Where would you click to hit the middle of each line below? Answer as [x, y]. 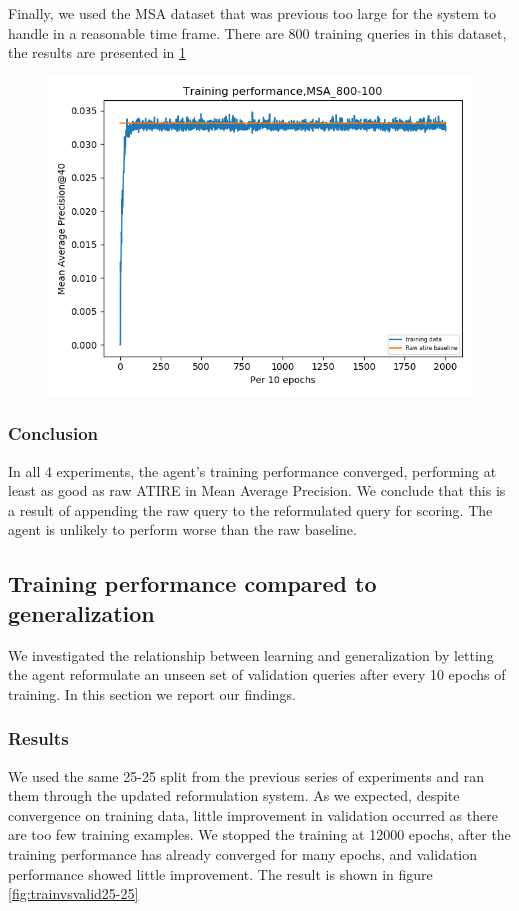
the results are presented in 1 [97, 52]
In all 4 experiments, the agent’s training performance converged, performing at [252, 470]
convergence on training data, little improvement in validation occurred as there [253, 814]
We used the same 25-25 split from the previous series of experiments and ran [246, 775]
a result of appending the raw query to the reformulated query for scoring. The [250, 509]
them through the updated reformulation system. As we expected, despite [234, 795]
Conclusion [53, 433]
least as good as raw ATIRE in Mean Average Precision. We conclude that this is [257, 490]
